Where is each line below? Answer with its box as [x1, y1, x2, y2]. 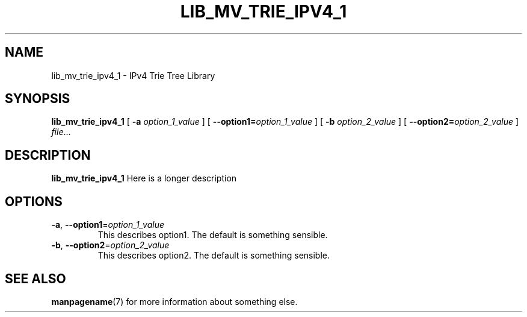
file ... [51, 127, 71, 137]
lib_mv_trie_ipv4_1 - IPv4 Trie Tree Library [51, 70, 215, 81]
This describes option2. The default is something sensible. [97, 250, 330, 261]
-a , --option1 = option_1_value [51, 219, 164, 230]
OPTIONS [5, 193, 63, 209]
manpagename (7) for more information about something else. [51, 296, 298, 307]
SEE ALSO [5, 271, 66, 286]
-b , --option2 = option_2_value [51, 240, 170, 251]
